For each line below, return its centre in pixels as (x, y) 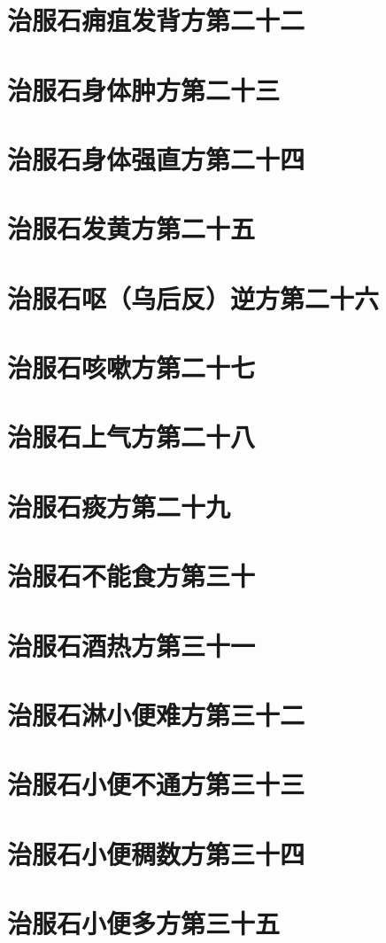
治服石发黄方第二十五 (131, 228)
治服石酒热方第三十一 (131, 645)
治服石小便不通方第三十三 (156, 784)
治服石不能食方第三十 (131, 576)
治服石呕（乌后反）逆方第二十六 (193, 297)
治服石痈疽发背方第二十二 (156, 20)
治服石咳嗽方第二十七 (131, 367)
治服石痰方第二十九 (119, 506)
